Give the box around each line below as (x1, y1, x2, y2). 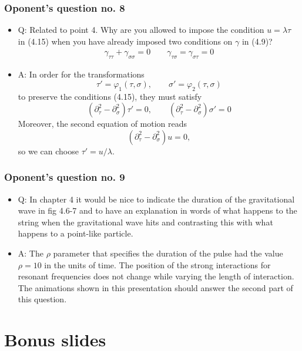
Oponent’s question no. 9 (4, 170, 125, 184)
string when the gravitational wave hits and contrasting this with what (18, 215, 273, 228)
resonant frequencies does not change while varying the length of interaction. (18, 270, 294, 282)
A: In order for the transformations (18, 68, 145, 80)
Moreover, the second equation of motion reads (18, 117, 187, 130)
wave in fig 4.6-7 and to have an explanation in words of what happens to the (18, 204, 297, 217)
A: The (18, 247, 43, 259)
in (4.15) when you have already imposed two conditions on (18, 35, 233, 47)
